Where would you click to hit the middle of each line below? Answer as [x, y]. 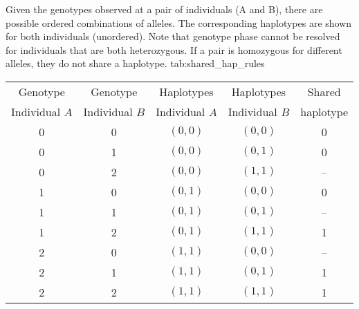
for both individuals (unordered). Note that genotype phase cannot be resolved [173, 36]
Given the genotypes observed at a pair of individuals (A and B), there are [164, 9]
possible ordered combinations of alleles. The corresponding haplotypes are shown [179, 22]
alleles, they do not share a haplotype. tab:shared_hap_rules [135, 63]
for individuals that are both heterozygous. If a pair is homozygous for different [174, 49]
